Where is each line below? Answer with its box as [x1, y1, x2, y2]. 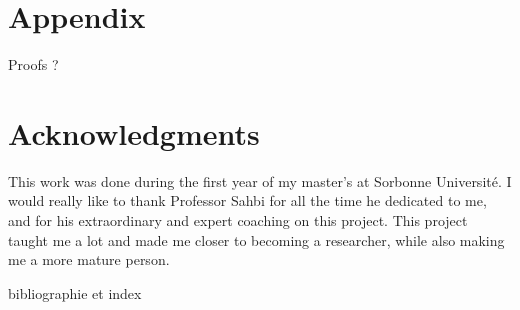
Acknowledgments [8, 112, 260, 153]
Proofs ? [8, 54, 59, 75]
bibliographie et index [8, 282, 142, 303]
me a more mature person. [8, 249, 170, 270]
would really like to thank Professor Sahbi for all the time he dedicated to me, [8, 190, 487, 211]
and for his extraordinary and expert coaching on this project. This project [8, 210, 468, 231]
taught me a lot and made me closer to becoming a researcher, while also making [8, 229, 505, 250]
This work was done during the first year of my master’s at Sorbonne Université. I [8, 170, 512, 191]
